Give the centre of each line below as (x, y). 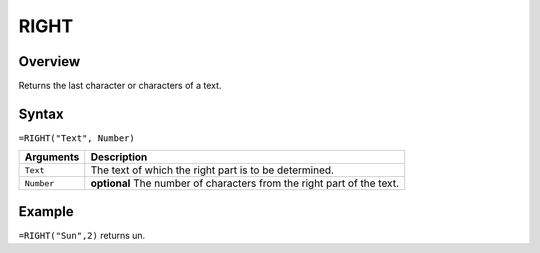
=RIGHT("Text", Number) (76, 138)
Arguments (52, 157)
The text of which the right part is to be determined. (212, 170)
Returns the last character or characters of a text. (120, 86)
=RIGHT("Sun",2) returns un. (82, 235)
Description (119, 157)
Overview (49, 61)
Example (46, 211)
